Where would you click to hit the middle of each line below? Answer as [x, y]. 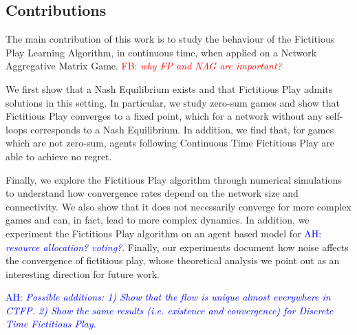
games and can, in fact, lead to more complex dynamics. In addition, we [158, 220]
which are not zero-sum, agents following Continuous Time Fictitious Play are [170, 143]
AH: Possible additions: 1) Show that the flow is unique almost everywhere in [168, 297]
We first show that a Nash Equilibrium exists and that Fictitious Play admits [169, 88]
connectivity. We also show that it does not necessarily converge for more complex [178, 206]
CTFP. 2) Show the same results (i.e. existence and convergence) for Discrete [170, 310]
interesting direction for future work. [83, 273]
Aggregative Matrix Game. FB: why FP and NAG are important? [144, 66]
